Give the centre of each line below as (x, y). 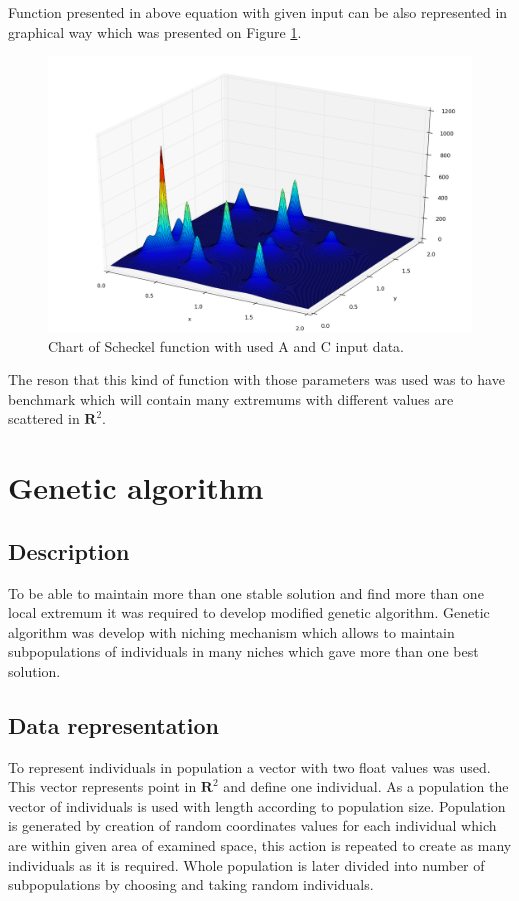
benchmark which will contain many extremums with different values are (231, 398)
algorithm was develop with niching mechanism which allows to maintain (231, 631)
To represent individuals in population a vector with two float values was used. (249, 766)
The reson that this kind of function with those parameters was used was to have (256, 379)
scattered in (44, 418)
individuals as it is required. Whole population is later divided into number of (246, 864)
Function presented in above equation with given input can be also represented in (258, 12)
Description (69, 550)
